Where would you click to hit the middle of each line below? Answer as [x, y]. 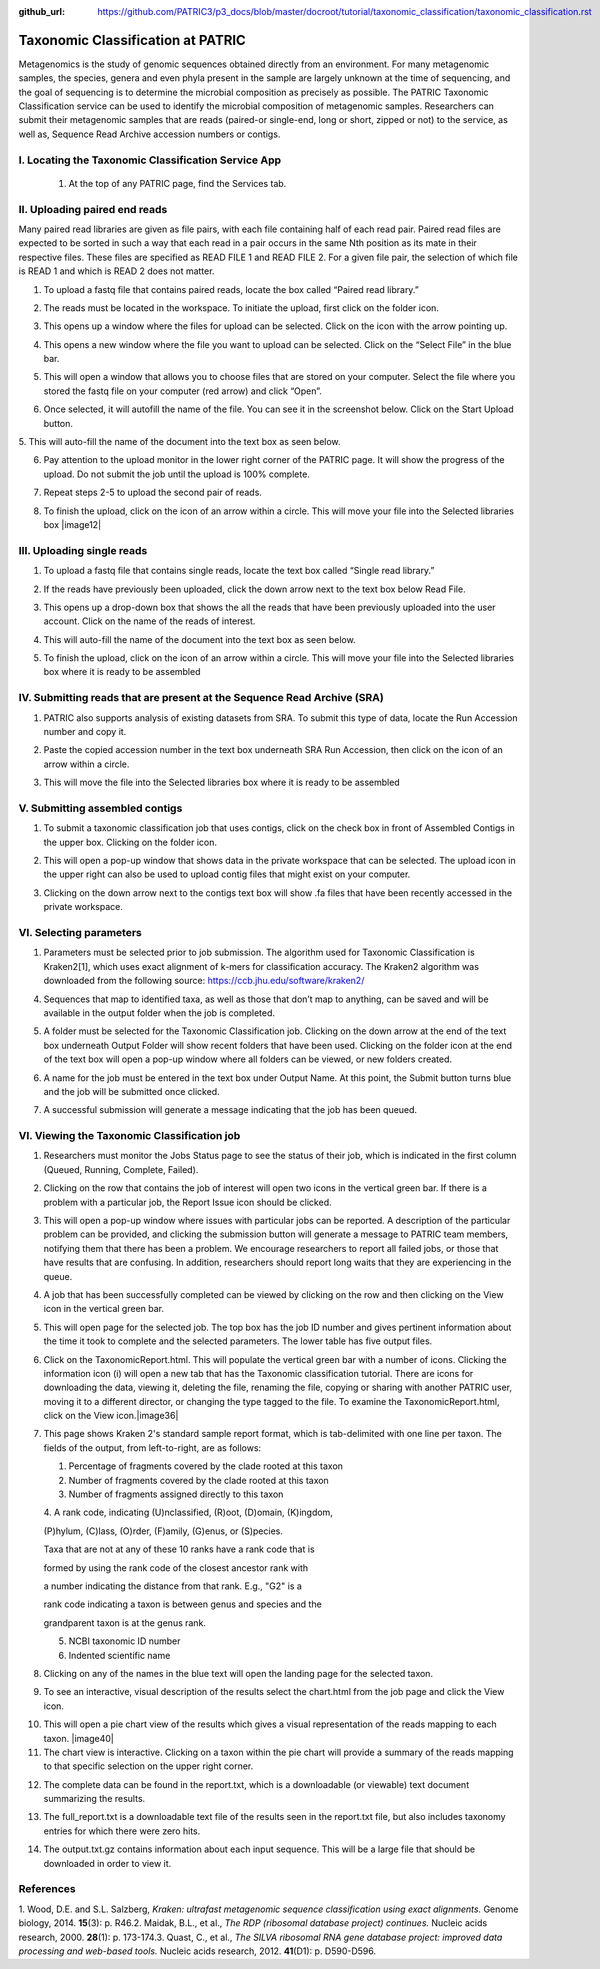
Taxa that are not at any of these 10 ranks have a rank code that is [179, 1549]
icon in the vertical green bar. [104, 1309]
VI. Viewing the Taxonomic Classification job [129, 1136]
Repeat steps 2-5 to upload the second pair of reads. [152, 492]
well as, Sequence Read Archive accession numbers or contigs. [149, 134]
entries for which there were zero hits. [122, 1831]
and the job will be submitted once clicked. [131, 1091]
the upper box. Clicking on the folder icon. [130, 842]
